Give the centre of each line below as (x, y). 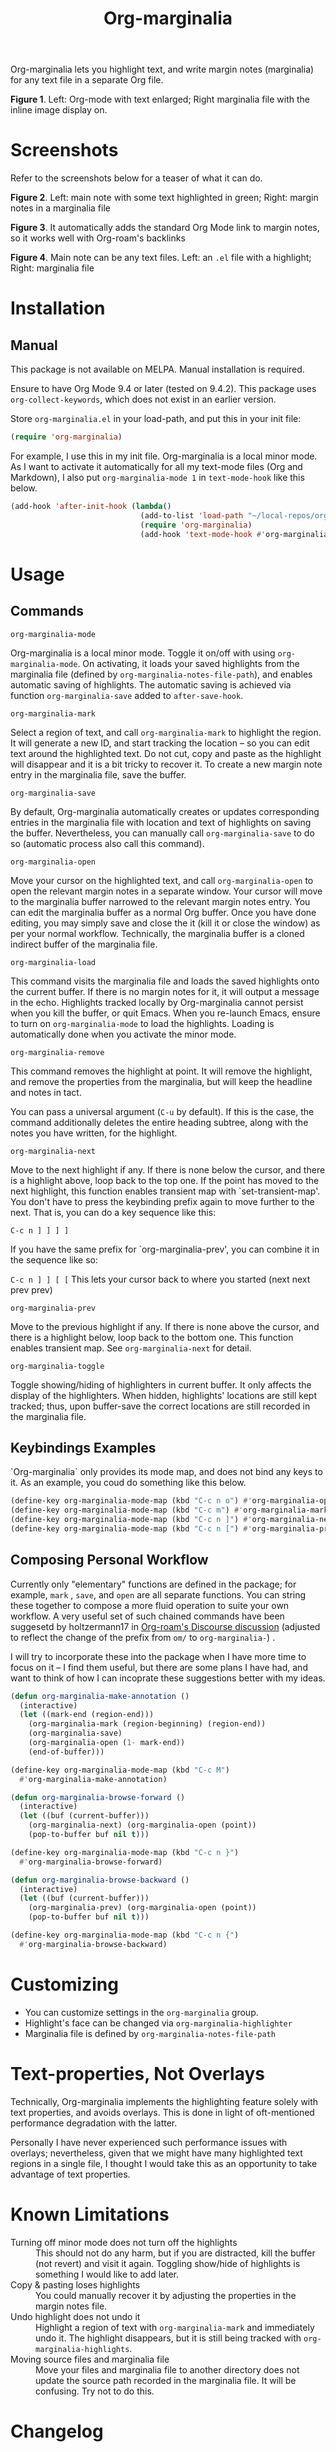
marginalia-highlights (82, 2349)
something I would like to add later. (107, 2274)
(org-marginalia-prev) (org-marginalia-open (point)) (142, 1908)
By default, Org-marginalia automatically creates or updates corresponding (165, 811)
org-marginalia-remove (57, 1052)
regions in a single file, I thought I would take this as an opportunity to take (164, 2163)
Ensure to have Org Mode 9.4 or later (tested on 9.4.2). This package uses (163, 389)
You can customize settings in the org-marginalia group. (141, 2012)
